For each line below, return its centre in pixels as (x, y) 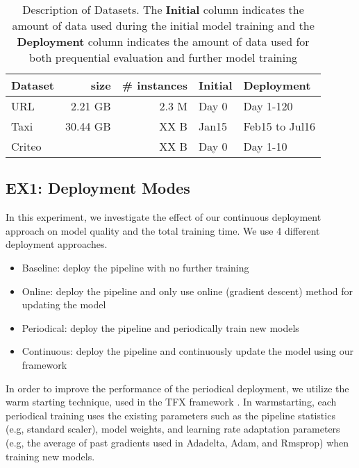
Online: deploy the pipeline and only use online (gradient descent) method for (187, 291)
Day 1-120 (268, 106)
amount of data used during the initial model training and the (163, 25)
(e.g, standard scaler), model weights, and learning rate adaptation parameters (173, 429)
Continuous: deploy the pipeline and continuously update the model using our (187, 351)
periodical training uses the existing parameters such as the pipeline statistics (170, 415)
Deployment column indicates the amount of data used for (163, 41)
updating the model (64, 304)
